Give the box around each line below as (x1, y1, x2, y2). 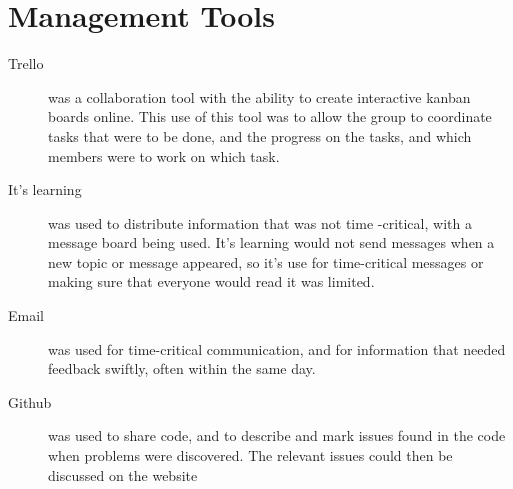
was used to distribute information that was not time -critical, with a (48, 212, 472, 233)
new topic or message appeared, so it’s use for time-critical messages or (48, 251, 484, 272)
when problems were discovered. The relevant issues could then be (48, 445, 453, 466)
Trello (8, 53, 44, 74)
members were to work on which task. (48, 145, 280, 166)
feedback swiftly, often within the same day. (48, 358, 316, 379)
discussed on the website (48, 464, 198, 485)
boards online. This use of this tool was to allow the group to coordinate (48, 106, 492, 127)
